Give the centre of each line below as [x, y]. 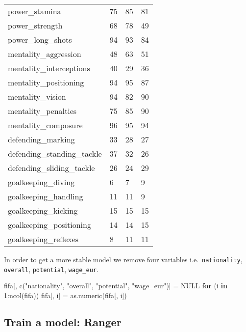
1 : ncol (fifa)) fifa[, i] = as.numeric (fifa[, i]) [65, 295]
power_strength [35, 25]
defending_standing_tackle [55, 153]
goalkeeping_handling [46, 196]
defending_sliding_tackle [51, 168]
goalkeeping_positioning [49, 225]
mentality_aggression [45, 54]
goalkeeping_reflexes [43, 239]
